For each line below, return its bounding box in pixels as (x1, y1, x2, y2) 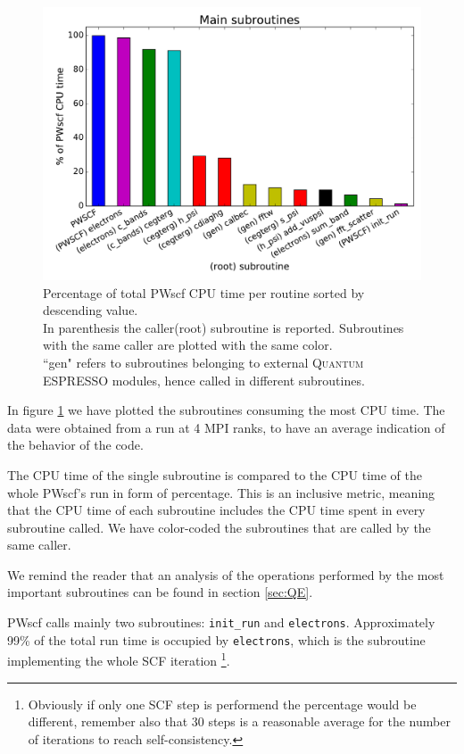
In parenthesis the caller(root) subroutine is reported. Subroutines (43, 318, 404, 336)
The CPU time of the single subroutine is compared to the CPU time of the (7, 465, 422, 484)
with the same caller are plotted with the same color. (43, 336, 333, 354)
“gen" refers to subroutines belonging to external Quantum (43, 352, 364, 371)
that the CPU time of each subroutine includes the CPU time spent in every (7, 501, 426, 519)
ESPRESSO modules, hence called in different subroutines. (43, 370, 365, 389)
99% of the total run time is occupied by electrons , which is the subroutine (7, 630, 426, 649)
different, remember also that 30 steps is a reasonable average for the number (28, 712, 451, 731)
